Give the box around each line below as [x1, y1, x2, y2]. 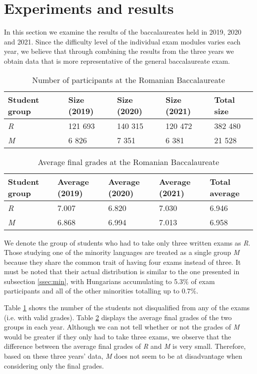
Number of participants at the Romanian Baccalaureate [32, 74, 225, 85]
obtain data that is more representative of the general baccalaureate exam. [4, 55, 230, 66]
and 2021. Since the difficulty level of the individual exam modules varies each [4, 36, 241, 46]
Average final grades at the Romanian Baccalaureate [38, 156, 219, 167]
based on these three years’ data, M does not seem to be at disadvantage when [4, 351, 243, 361]
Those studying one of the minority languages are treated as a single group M [4, 247, 240, 257]
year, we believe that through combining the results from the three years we [4, 46, 234, 56]
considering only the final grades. [4, 360, 104, 371]
